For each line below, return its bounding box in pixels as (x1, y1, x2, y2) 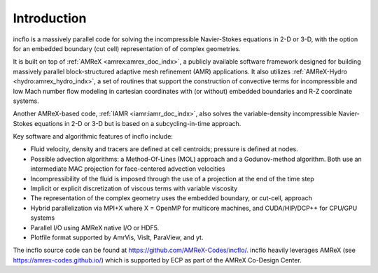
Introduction (13, 10, 87, 26)
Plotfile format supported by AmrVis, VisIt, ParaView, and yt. (30, 233, 204, 241)
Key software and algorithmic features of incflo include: (13, 132, 173, 141)
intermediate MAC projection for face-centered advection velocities (30, 164, 225, 173)
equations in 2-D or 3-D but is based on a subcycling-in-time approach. (34, 119, 241, 127)
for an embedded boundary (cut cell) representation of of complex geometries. (13, 44, 241, 52)
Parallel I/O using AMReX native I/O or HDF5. (30, 223, 160, 232)
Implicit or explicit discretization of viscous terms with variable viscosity (30, 184, 238, 192)
